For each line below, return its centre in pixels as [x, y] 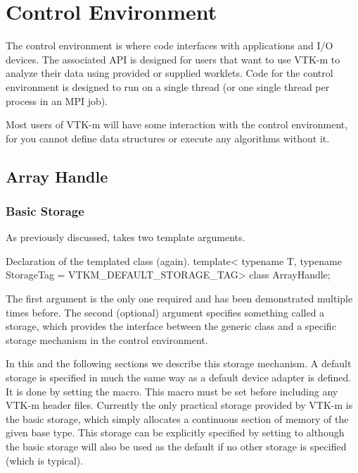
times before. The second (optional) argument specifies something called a [165, 312]
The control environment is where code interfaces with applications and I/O [170, 45]
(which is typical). [45, 460]
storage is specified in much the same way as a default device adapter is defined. [179, 377]
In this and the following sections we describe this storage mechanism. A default [179, 363]
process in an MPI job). [57, 100]
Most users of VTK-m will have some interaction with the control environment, [177, 124]
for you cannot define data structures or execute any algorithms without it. [168, 138]
